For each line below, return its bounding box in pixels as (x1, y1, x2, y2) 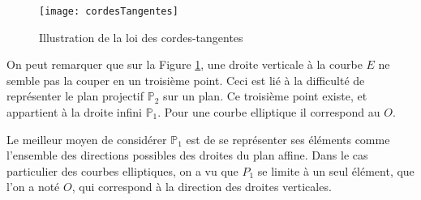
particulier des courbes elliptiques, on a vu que (6, 162, 238, 179)
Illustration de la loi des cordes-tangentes (39, 28, 243, 45)
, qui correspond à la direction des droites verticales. (71, 178, 332, 195)
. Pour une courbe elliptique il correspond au (157, 104, 380, 121)
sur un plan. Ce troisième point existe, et (162, 87, 367, 104)
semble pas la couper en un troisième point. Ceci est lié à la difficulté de (6, 71, 365, 88)
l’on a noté (6, 178, 60, 195)
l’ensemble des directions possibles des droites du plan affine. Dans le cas (6, 147, 368, 164)
